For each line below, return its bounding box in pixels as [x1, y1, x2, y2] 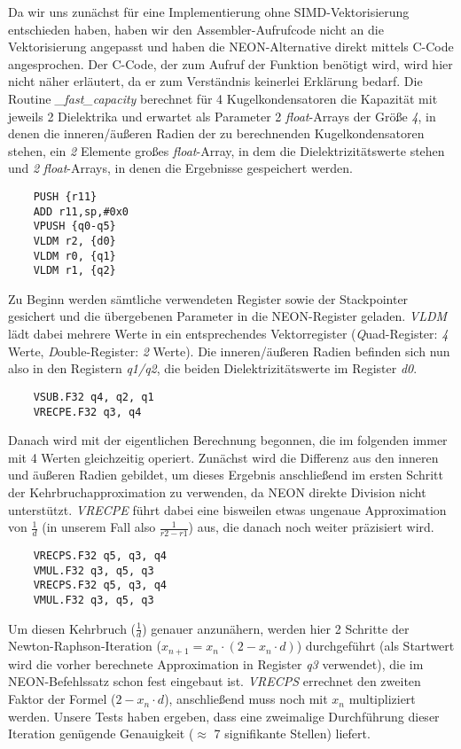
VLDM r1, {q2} [33, 264, 116, 277]
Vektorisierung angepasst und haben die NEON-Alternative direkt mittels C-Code [8, 37, 454, 56]
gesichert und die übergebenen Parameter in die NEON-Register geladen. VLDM [8, 307, 448, 325]
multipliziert [348, 690, 416, 708]
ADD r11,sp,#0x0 [33, 205, 129, 218]
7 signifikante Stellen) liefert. [214, 724, 371, 743]
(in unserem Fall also [42, 518, 156, 536]
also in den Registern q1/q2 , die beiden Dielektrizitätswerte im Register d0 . [8, 359, 418, 378]
